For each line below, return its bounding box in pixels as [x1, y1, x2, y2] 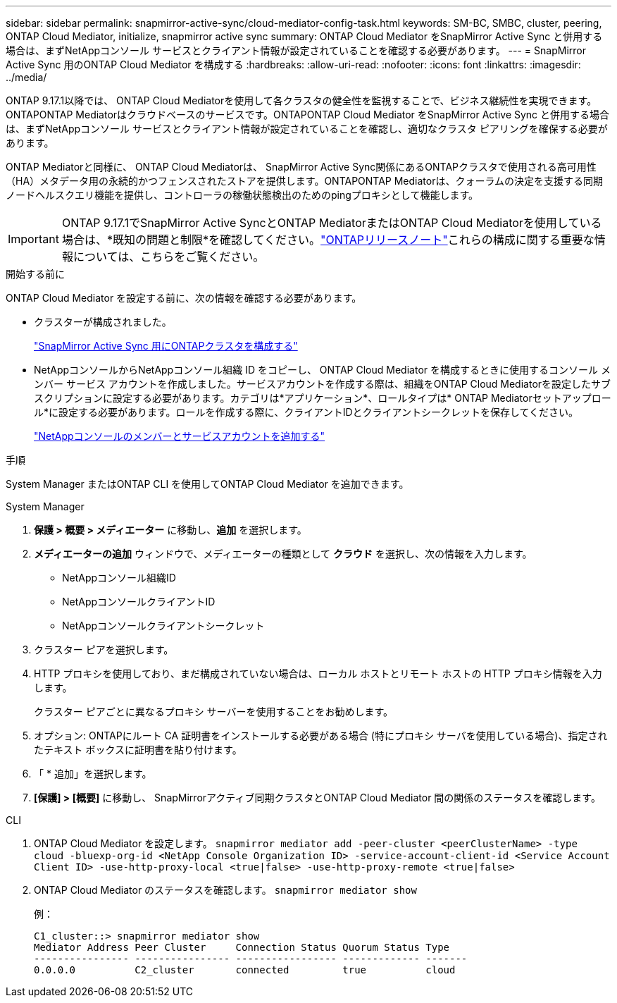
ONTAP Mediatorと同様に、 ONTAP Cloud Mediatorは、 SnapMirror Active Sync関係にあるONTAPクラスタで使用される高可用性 [6, 161, 597, 173]
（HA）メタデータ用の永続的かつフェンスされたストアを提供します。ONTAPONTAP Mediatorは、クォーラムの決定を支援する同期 [6, 175, 604, 187]
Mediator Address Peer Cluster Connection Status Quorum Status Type [34, 942, 450, 953]
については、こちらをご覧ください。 [73, 250, 265, 264]
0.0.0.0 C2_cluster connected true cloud [34, 964, 456, 976]
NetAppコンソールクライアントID [62, 596, 216, 608]
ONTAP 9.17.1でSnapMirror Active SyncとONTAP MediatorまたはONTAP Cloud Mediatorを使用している [61, 216, 602, 230]
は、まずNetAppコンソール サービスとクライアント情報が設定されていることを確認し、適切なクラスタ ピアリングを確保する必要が [6, 123, 608, 135]
